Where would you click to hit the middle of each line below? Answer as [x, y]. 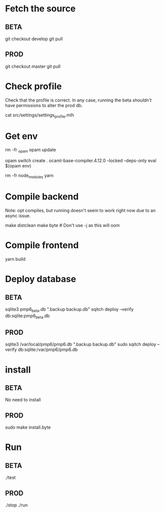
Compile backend [42, 197]
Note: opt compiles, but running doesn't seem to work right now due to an [80, 211]
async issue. [18, 216]
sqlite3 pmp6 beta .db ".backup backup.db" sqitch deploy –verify [69, 310]
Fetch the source [41, 9]
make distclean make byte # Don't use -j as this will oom [62, 226]
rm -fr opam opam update [31, 150]
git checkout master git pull [33, 66]
